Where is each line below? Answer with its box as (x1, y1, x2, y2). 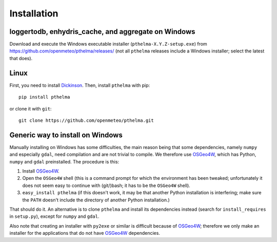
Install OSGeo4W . (22, 168, 60, 174)
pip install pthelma (18, 94, 70, 100)
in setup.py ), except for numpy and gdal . (9, 213, 100, 219)
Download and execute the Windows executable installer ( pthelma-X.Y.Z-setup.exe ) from (9, 41, 207, 47)
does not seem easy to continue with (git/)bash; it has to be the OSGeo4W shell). (22, 182, 191, 189)
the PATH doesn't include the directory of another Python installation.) (22, 197, 170, 203)
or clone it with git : (9, 105, 52, 111)
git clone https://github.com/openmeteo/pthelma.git (18, 117, 154, 123)
